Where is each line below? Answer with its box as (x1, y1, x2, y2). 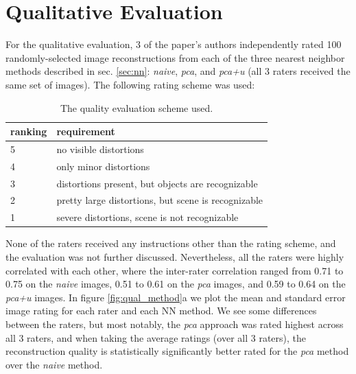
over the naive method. (5, 357, 103, 371)
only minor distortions (56, 159, 150, 173)
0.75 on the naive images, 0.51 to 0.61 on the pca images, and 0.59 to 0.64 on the (5, 277, 346, 291)
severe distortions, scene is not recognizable (56, 210, 239, 224)
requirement (56, 124, 115, 139)
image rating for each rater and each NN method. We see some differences (5, 303, 317, 318)
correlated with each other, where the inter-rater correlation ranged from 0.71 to (5, 263, 344, 277)
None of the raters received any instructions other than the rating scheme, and (5, 236, 336, 250)
